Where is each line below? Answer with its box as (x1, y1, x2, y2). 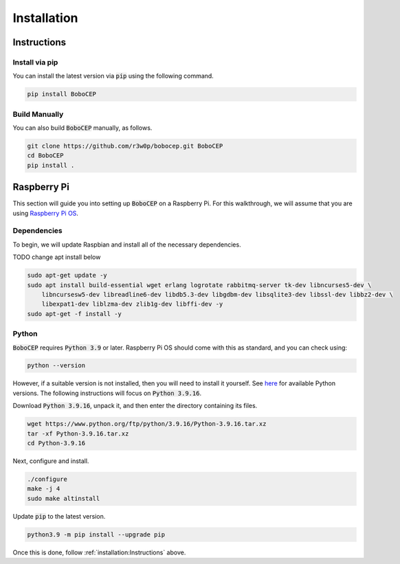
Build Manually (12, 109, 64, 119)
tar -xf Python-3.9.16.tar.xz (27, 429, 129, 438)
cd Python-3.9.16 (27, 440, 86, 447)
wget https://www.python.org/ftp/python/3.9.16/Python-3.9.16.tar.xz (27, 420, 267, 428)
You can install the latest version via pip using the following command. (12, 72, 214, 80)
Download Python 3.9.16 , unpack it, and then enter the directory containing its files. (12, 402, 258, 410)
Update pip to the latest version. (12, 512, 106, 520)
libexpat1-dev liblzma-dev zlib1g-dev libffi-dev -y (41, 300, 223, 308)
